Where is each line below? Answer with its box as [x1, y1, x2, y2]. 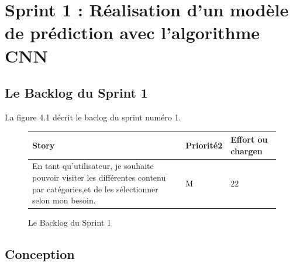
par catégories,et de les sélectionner [32, 182, 158, 195]
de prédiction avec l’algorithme [5, 20, 260, 44]
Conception [5, 245, 75, 263]
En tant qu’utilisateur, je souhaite [32, 160, 154, 172]
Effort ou [230, 133, 268, 146]
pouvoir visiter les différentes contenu [32, 171, 166, 184]
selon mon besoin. [32, 194, 96, 206]
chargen [230, 144, 263, 157]
